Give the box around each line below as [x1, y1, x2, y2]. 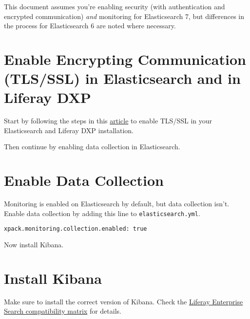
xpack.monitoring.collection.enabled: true [4, 225, 147, 233]
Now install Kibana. [4, 239, 64, 250]
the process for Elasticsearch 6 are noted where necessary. [4, 20, 176, 31]
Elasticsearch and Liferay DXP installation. [4, 125, 134, 135]
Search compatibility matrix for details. [4, 306, 121, 316]
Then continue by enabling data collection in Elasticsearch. [4, 141, 180, 152]
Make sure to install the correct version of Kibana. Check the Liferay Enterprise [4, 296, 243, 306]
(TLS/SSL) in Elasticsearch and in [4, 68, 241, 88]
